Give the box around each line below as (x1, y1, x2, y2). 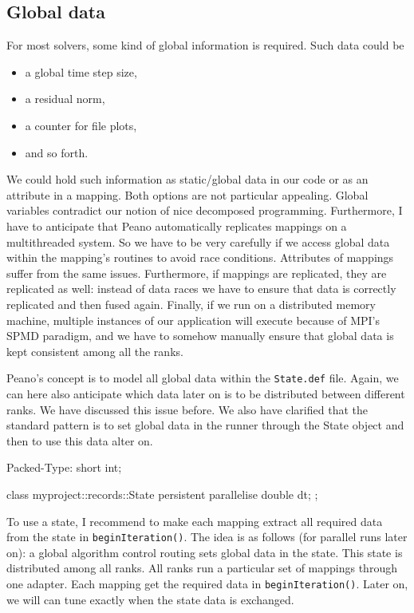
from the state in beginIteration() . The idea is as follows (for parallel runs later (6, 528, 408, 545)
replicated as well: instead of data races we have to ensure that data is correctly (6, 280, 396, 297)
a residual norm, (25, 90, 105, 107)
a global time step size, (25, 63, 137, 80)
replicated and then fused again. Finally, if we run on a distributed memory (6, 295, 376, 312)
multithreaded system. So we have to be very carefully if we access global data (6, 233, 390, 250)
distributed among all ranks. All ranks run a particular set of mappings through (6, 560, 397, 576)
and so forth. (25, 144, 89, 160)
